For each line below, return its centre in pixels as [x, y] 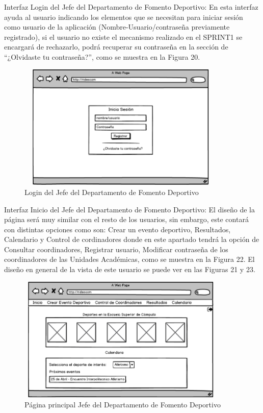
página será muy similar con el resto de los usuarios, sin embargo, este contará [126, 219]
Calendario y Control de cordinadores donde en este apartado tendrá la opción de [132, 239]
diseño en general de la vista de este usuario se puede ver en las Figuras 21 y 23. [130, 269]
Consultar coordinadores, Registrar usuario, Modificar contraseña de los [116, 249]
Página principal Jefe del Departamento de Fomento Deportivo [123, 405]
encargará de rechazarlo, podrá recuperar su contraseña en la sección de [116, 47]
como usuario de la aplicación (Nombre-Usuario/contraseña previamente [117, 27]
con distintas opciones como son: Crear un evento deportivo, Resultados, [117, 229]
